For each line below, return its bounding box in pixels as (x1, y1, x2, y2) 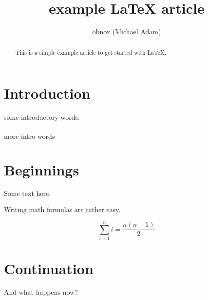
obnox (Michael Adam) (92, 26, 161, 37)
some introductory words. (4, 111, 80, 122)
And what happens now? (4, 287, 78, 297)
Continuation (4, 258, 94, 279)
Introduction (4, 83, 91, 103)
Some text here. (4, 188, 51, 198)
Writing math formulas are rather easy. (4, 204, 121, 214)
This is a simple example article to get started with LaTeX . (15, 48, 167, 56)
